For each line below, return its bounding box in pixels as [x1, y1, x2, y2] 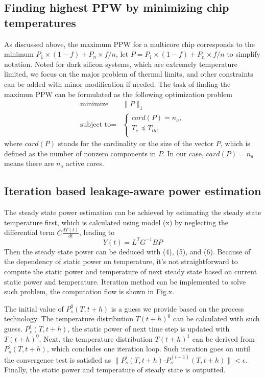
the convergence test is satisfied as [4, 354, 111, 365]
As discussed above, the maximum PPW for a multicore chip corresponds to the [4, 38, 255, 49]
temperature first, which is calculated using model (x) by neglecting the [4, 217, 229, 227]
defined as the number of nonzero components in [4, 148, 156, 158]
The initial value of [4, 303, 64, 314]
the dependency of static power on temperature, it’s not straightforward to [4, 256, 238, 267]
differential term [4, 227, 55, 238]
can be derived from [192, 333, 255, 344]
